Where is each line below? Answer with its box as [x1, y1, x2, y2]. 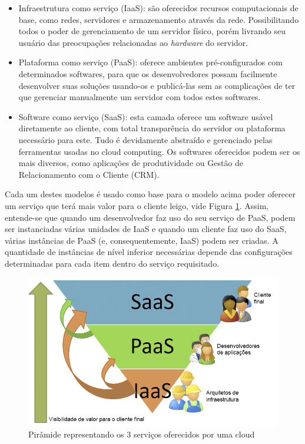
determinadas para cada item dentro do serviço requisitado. [5, 257, 220, 269]
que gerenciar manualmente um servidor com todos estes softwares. [18, 91, 261, 103]
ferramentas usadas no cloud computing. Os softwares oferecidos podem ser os [18, 145, 300, 157]
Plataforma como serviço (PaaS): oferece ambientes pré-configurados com [18, 56, 283, 68]
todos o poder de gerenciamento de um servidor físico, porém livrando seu [18, 25, 286, 37]
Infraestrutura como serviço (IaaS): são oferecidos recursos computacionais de [18, 2, 299, 14]
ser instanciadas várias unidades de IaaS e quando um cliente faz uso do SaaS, [5, 223, 287, 235]
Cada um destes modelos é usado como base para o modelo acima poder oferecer [5, 188, 296, 200]
